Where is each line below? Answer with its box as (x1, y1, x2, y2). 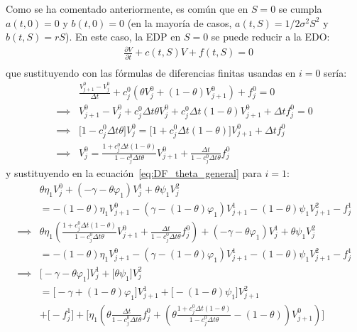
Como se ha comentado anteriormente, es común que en (6, 1, 248, 16)
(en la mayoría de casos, (127, 15, 232, 30)
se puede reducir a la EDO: (211, 29, 330, 44)
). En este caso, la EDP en (65, 29, 181, 44)
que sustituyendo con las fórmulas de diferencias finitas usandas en (6, 65, 296, 80)
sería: (324, 65, 347, 80)
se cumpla (278, 1, 322, 16)
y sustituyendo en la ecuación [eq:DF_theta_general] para (6, 166, 262, 181)
